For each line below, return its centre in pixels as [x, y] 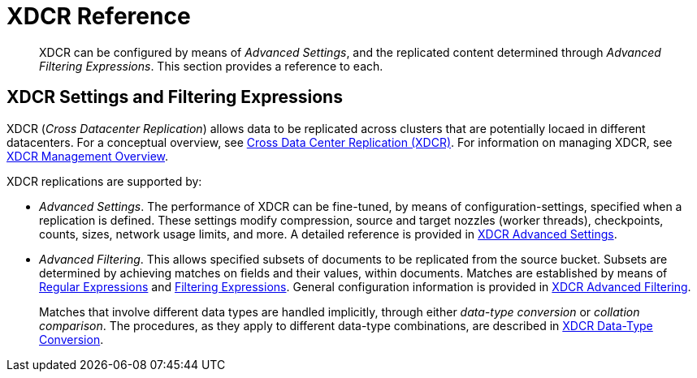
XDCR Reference [99, 16]
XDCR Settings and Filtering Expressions [175, 97]
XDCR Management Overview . [88, 156]
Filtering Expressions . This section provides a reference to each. [211, 66]
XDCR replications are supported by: [104, 181]
